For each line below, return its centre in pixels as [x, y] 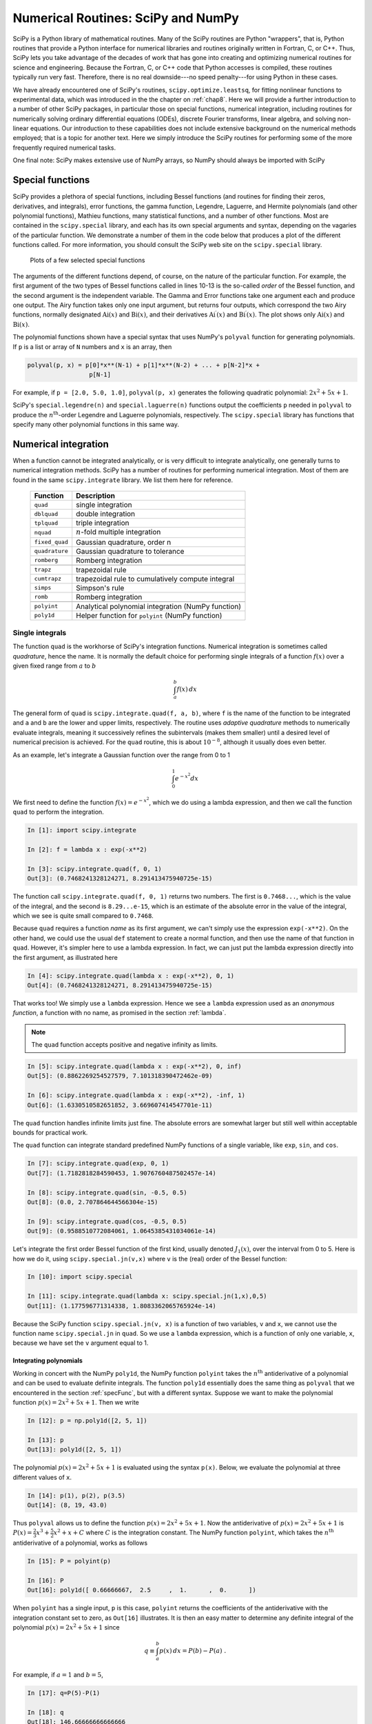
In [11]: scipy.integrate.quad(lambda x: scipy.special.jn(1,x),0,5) [147, 1296]
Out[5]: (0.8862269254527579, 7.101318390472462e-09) [120, 1076]
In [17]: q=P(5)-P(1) [64, 1693]
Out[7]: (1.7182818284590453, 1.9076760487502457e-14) [122, 1173]
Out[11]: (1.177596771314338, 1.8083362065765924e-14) [122, 1306]
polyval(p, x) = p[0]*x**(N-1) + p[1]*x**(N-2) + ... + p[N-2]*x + [144, 365]
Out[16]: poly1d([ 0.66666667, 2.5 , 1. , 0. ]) [142, 1590]
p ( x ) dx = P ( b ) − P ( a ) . [193, 1651]
